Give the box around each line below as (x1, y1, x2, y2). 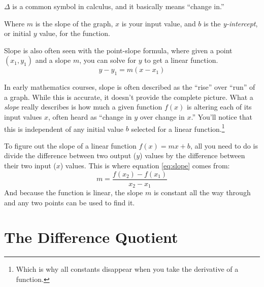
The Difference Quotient (4, 227, 178, 247)
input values (4, 111, 42, 122)
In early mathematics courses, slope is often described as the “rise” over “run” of (4, 82, 255, 92)
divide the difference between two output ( (4, 150, 137, 161)
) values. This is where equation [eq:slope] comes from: (60, 160, 230, 170)
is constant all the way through (153, 187, 251, 198)
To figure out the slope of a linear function (4, 140, 137, 151)
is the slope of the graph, (35, 18, 113, 28)
